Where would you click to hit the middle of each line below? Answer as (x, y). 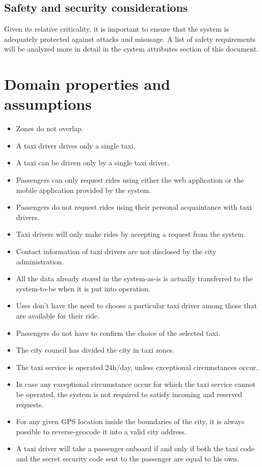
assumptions (48, 104)
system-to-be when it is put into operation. (83, 288)
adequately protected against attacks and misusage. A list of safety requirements (130, 39)
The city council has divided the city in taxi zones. (95, 350)
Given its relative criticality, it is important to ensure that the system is (116, 29)
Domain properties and (87, 84)
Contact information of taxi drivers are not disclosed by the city (116, 251)
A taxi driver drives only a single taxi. (76, 145)
